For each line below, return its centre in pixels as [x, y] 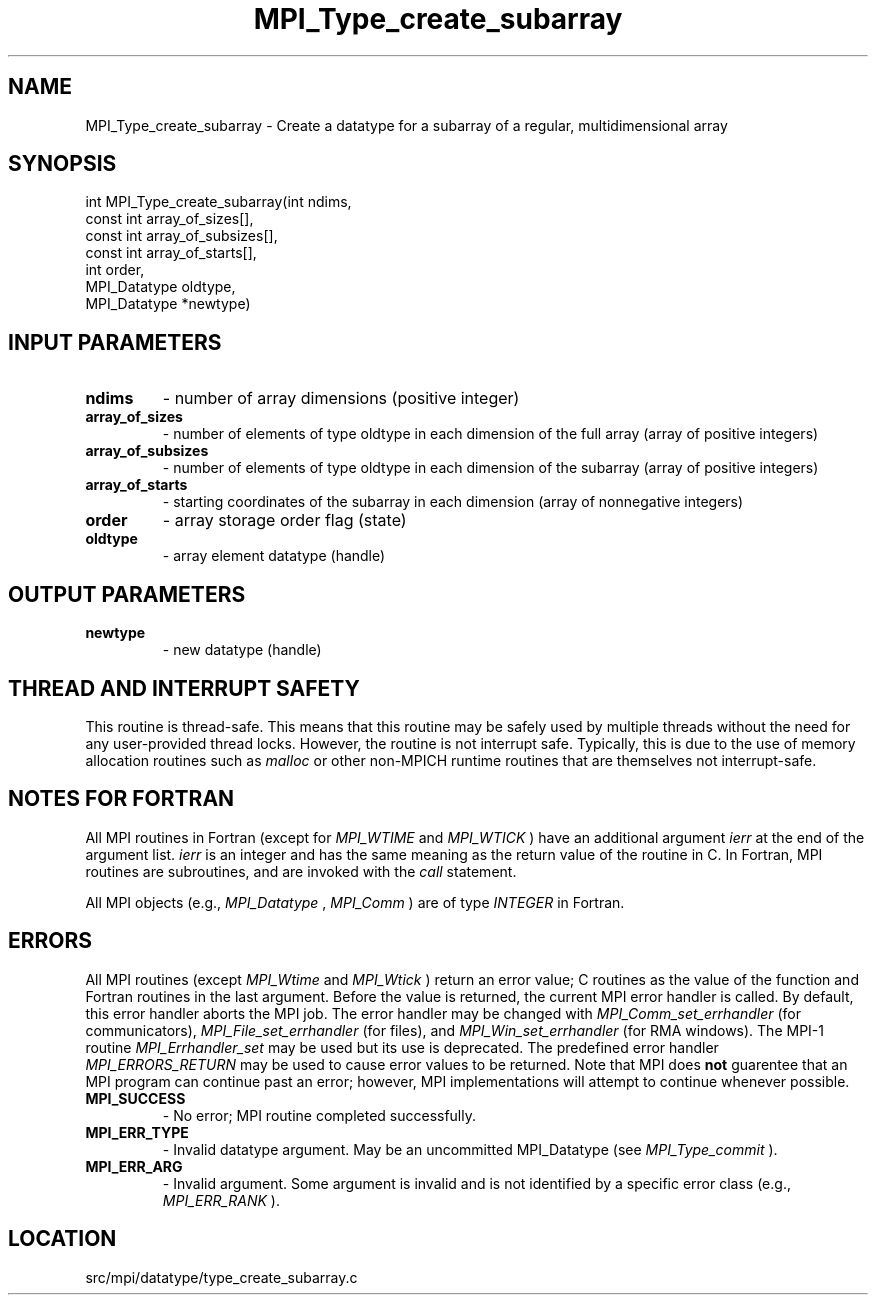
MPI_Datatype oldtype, [160, 287]
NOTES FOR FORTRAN [121, 799]
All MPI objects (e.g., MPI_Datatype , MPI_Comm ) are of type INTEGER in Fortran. [355, 902]
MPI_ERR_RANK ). [221, 1200]
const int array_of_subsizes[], [181, 236]
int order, [115, 270]
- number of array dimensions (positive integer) [341, 398]
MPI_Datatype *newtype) [168, 304]
